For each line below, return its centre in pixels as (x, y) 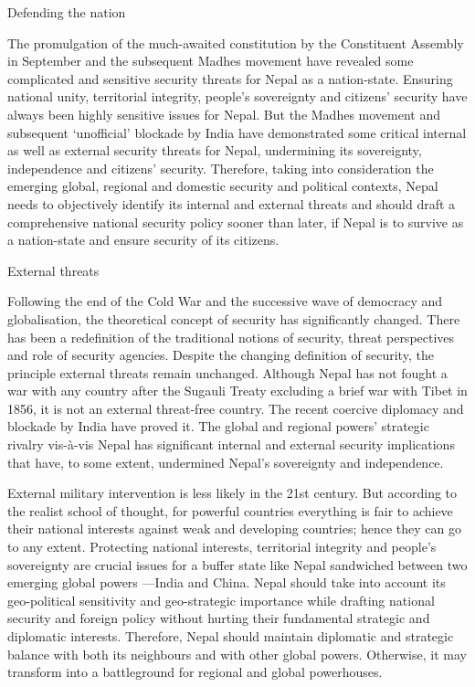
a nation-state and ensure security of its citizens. (143, 240)
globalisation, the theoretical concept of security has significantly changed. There (234, 318)
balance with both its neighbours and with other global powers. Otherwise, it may (237, 654)
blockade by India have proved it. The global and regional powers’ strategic (218, 426)
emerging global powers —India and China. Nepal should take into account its (227, 582)
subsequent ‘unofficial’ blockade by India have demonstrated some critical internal (237, 132)
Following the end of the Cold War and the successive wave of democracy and (225, 301)
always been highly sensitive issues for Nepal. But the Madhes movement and (224, 114)
